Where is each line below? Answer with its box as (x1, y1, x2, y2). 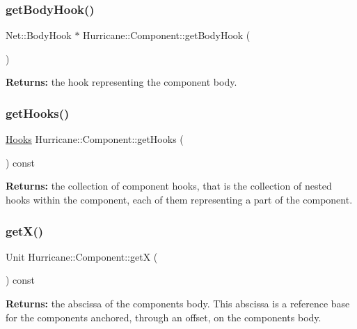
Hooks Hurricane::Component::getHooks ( (6, 132, 184, 146)
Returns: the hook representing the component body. (6, 75, 237, 89)
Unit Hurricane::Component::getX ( (6, 249, 158, 263)
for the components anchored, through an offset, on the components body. (6, 309, 322, 324)
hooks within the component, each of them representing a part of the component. (6, 192, 353, 206)
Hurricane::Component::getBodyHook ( (83, 28, 251, 43)
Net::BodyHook (6, 28, 72, 43)
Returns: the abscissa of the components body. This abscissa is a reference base (6, 296, 350, 310)
